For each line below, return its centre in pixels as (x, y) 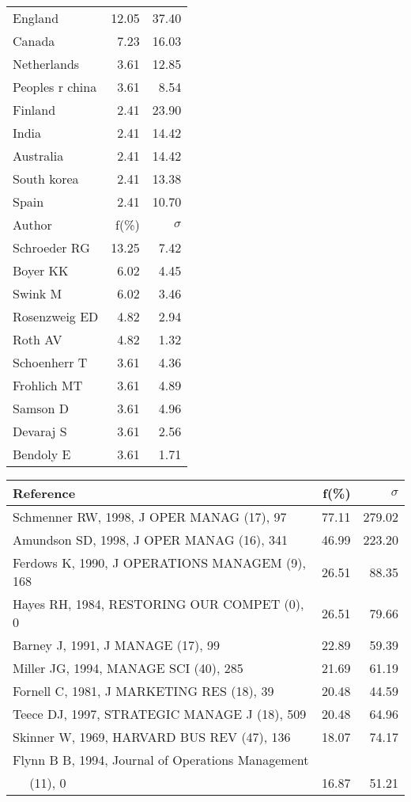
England (36, 18)
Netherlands (46, 64)
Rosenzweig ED (56, 316)
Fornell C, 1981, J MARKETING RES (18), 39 (143, 691)
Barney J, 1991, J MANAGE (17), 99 (116, 645)
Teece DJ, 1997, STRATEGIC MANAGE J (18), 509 (160, 714)
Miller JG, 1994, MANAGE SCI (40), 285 (128, 668)
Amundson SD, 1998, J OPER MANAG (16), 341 (151, 540)
